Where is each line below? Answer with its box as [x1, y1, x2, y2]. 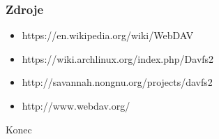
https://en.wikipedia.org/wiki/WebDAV [22, 28, 194, 43]
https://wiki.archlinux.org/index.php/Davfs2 [22, 51, 214, 66]
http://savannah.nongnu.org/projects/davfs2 [22, 75, 213, 89]
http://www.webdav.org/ [22, 98, 130, 112]
